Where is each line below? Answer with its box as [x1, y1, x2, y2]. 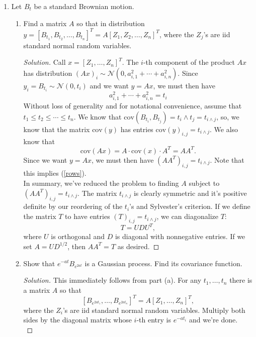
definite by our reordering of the [23, 201, 123, 211]
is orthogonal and [51, 231, 105, 242]
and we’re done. [189, 314, 238, 325]
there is [229, 275, 252, 285]
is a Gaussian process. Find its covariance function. [84, 258, 242, 268]
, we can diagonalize [156, 211, 218, 221]
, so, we [216, 111, 239, 122]
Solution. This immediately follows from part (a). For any [23, 275, 202, 285]
